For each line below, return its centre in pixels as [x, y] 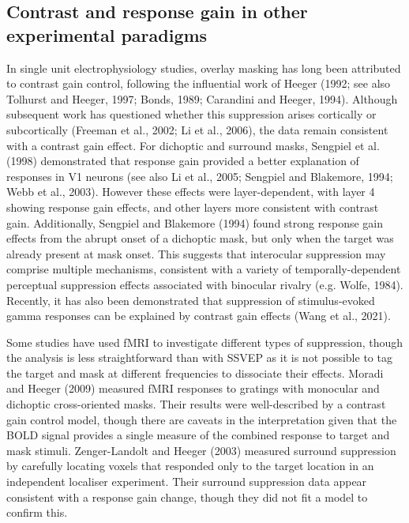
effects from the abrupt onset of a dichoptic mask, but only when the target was [200, 238]
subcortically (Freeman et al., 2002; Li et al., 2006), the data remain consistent [197, 129]
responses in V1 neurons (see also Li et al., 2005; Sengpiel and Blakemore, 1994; [200, 176]
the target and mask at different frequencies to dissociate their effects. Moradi [195, 372]
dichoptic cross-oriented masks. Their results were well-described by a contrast [196, 404]
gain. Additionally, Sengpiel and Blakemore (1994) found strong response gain [195, 222]
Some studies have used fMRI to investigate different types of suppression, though [205, 342]
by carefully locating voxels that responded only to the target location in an [190, 466]
